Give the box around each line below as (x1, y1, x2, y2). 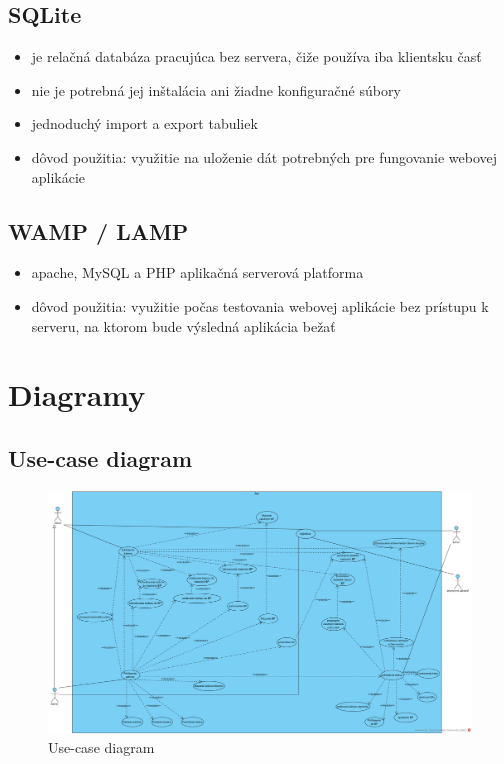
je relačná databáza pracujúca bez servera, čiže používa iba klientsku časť (31, 46, 482, 67)
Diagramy (8, 374, 146, 415)
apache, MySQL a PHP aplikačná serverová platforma (31, 262, 364, 283)
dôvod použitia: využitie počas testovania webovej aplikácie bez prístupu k (31, 295, 489, 316)
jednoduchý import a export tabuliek (31, 113, 258, 134)
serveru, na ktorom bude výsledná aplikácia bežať (31, 315, 336, 336)
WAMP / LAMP (8, 215, 189, 246)
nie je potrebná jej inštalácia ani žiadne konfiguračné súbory (31, 79, 401, 100)
